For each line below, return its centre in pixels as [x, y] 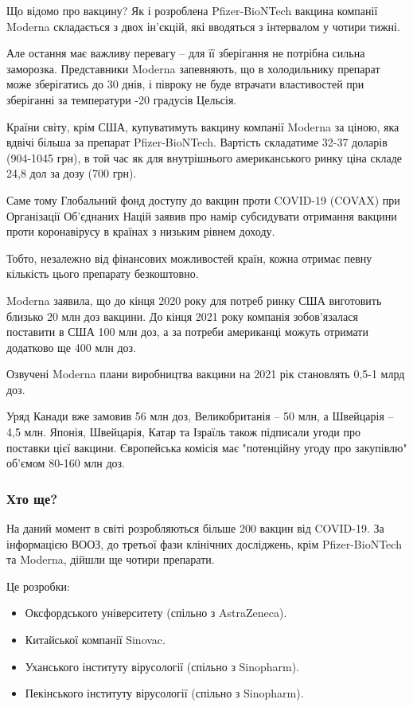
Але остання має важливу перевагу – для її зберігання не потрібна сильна [186, 53]
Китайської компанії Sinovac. [95, 640]
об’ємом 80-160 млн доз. [66, 463]
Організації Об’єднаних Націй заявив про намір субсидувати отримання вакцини [202, 215]
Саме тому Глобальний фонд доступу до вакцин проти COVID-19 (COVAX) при [203, 199]
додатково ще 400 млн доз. [71, 347]
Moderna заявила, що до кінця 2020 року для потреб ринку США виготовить [194, 300]
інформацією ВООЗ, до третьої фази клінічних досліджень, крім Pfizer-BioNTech [204, 543]
